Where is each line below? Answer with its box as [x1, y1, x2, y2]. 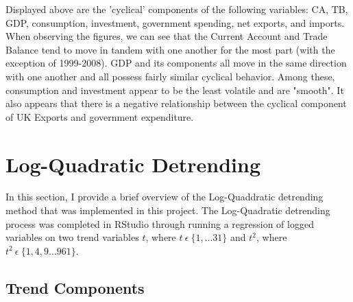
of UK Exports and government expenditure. [5, 109, 194, 124]
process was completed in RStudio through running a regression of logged [5, 216, 314, 231]
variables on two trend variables [5, 230, 139, 244]
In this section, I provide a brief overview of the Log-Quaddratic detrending [5, 189, 324, 204]
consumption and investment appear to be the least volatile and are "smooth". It [5, 82, 344, 97]
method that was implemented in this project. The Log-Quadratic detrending [5, 203, 330, 218]
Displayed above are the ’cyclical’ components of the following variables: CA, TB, [5, 2, 348, 16]
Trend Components [5, 277, 145, 298]
